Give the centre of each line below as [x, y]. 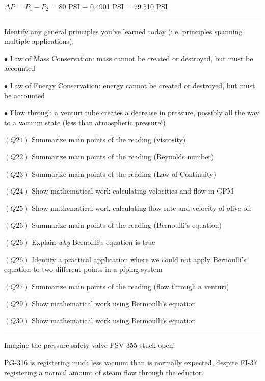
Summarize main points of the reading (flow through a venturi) [130, 286]
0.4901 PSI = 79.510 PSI [129, 6]
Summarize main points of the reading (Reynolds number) [123, 156]
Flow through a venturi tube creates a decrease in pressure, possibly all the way [135, 112]
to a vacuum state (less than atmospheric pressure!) [85, 122]
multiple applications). [39, 41]
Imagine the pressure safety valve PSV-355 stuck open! [90, 345]
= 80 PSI [65, 6]
